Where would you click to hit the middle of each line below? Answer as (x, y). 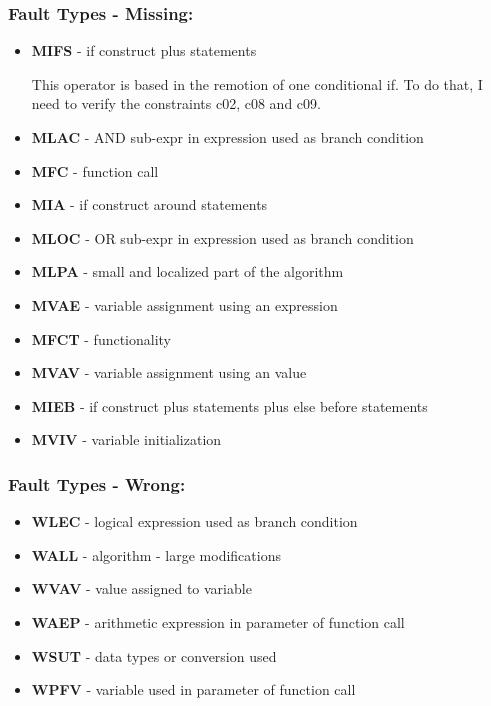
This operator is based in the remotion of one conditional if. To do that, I (257, 83)
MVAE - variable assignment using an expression (184, 304)
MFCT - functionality (101, 338)
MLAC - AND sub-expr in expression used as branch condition (227, 137)
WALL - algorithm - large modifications (156, 554)
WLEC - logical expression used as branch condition (194, 521)
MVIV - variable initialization (126, 439)
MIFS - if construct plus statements (144, 50)
